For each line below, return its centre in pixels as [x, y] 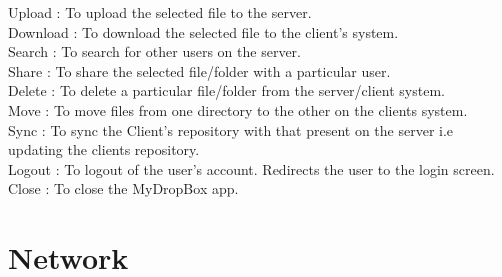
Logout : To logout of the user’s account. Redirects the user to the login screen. [251, 168]
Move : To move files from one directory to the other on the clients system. [238, 109]
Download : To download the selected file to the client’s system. [203, 31]
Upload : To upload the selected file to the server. [160, 12]
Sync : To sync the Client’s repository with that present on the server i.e [231, 129]
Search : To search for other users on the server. [154, 51]
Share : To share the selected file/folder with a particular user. [199, 70]
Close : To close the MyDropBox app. [123, 188]
